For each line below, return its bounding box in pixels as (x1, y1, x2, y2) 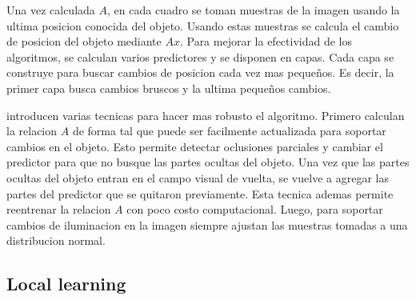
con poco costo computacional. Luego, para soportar (126, 201, 383, 218)
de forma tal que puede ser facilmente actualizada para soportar (72, 122, 386, 139)
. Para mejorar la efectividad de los (179, 33, 352, 50)
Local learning (6, 271, 126, 296)
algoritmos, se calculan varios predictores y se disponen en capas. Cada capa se (6, 48, 394, 65)
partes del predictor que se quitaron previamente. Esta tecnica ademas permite (6, 185, 394, 202)
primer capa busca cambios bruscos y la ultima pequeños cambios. (6, 79, 331, 96)
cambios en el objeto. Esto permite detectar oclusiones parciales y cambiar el (6, 138, 383, 154)
